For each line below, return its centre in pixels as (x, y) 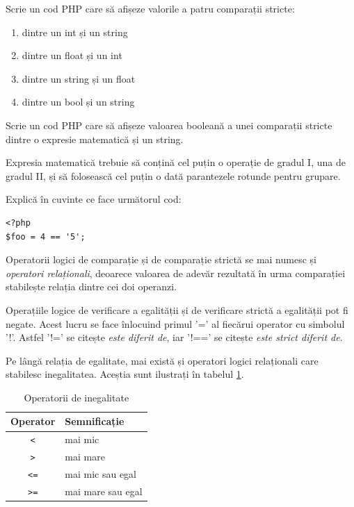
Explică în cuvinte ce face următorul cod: (94, 199)
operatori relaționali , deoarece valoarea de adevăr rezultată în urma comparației (176, 273)
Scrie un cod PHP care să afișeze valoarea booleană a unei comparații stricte (169, 125)
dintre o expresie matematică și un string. (95, 139)
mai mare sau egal (104, 491)
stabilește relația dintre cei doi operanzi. (91, 286)
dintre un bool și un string (78, 102)
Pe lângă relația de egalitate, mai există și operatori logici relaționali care (162, 360)
